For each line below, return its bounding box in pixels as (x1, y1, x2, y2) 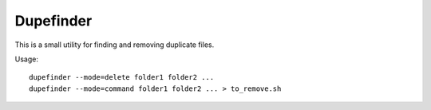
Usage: (14, 54, 39, 64)
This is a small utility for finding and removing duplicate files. (14, 40, 215, 49)
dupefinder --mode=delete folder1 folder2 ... (29, 73, 215, 82)
